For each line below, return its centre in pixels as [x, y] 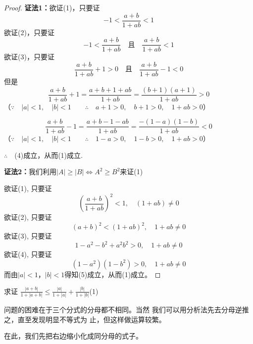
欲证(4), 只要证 [28, 254]
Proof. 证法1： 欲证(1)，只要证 [52, 7]
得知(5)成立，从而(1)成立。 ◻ [113, 274]
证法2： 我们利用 [30, 172]
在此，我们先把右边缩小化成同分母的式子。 [73, 336]
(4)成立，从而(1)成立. [49, 155]
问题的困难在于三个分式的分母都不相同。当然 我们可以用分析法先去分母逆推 [126, 310]
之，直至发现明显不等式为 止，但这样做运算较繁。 [85, 319]
